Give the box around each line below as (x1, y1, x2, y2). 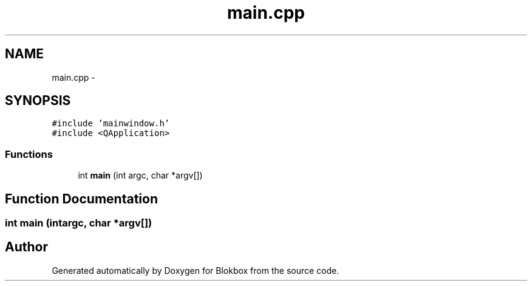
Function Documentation (5, 191, 158, 206)
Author (5, 239, 48, 255)
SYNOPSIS (5, 93, 71, 109)
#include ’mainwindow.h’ (52, 118, 170, 129)
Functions (5, 148, 53, 160)
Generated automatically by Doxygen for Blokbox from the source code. (52, 265, 339, 276)
